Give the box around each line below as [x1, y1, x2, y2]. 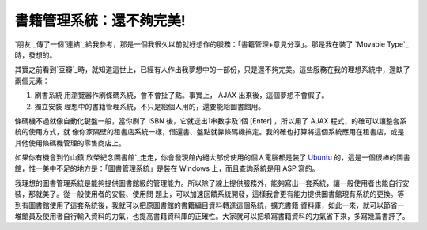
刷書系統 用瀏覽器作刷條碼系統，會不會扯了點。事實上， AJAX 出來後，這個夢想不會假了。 [34, 91, 329, 100]
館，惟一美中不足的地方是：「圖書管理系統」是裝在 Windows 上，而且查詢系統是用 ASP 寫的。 [14, 164, 319, 173]
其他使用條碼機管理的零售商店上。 [14, 138, 126, 148]
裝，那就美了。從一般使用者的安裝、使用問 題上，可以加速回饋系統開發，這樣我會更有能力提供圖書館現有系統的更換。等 [14, 190, 405, 199]
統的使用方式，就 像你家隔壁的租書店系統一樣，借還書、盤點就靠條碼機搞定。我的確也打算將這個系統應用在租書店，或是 [14, 127, 405, 137]
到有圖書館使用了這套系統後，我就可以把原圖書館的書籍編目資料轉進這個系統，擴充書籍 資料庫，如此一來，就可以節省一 [14, 200, 405, 209]
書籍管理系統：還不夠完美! [14, 12, 186, 29]
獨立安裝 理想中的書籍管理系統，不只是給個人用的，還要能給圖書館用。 [34, 101, 265, 111]
